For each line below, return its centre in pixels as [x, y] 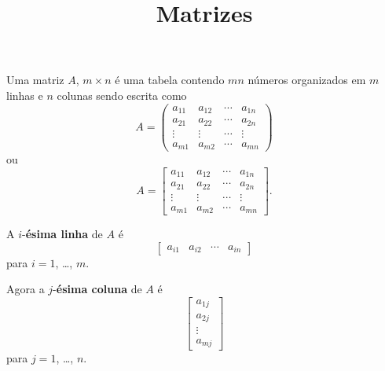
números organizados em [307, 80]
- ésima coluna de [97, 289]
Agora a [26, 289]
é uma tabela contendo [170, 80]
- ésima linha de [62, 234]
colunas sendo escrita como [122, 95]
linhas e [25, 95]
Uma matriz [35, 80]
